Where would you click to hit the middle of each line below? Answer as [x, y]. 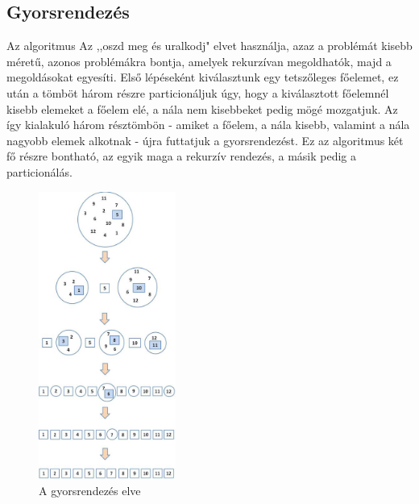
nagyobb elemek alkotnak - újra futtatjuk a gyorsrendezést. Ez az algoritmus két [205, 140]
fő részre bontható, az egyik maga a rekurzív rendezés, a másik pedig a [181, 156]
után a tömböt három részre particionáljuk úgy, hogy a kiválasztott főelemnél [198, 92]
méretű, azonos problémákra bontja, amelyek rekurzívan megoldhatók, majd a [199, 61]
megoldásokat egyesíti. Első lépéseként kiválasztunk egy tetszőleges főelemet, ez [203, 77]
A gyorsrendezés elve [90, 490]
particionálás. [39, 171]
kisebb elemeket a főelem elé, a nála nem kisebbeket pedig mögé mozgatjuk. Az [202, 108]
